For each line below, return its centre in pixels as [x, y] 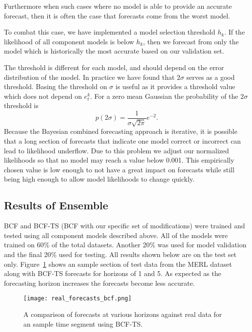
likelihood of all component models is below [69, 41]
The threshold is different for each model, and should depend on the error [114, 67]
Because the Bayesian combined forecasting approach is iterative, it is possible [121, 131]
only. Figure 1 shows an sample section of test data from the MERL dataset [118, 264]
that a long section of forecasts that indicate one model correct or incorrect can [123, 140]
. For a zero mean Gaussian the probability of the [164, 96]
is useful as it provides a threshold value [175, 86]
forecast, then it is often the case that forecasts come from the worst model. [117, 15]
